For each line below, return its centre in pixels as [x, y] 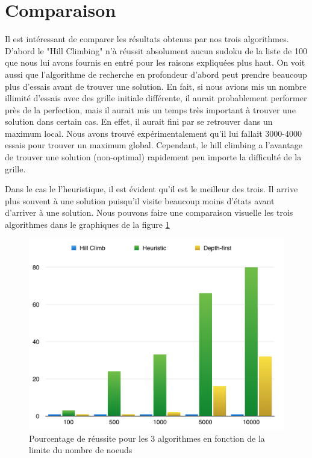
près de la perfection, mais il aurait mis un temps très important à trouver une [150, 109]
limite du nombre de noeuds [81, 450]
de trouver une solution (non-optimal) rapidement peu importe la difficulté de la [153, 157]
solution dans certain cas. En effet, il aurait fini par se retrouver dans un [139, 121]
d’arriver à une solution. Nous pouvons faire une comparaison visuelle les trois [149, 212]
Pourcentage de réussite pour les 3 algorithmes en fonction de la [147, 438]
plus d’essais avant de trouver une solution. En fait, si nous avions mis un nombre [156, 86]
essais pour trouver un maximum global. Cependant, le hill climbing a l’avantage [154, 145]
